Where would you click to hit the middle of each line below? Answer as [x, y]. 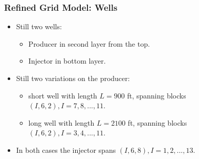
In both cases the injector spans [66, 150]
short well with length [63, 95]
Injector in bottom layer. [67, 61]
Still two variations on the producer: [73, 78]
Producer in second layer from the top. [89, 43]
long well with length [61, 122]
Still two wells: [39, 26]
